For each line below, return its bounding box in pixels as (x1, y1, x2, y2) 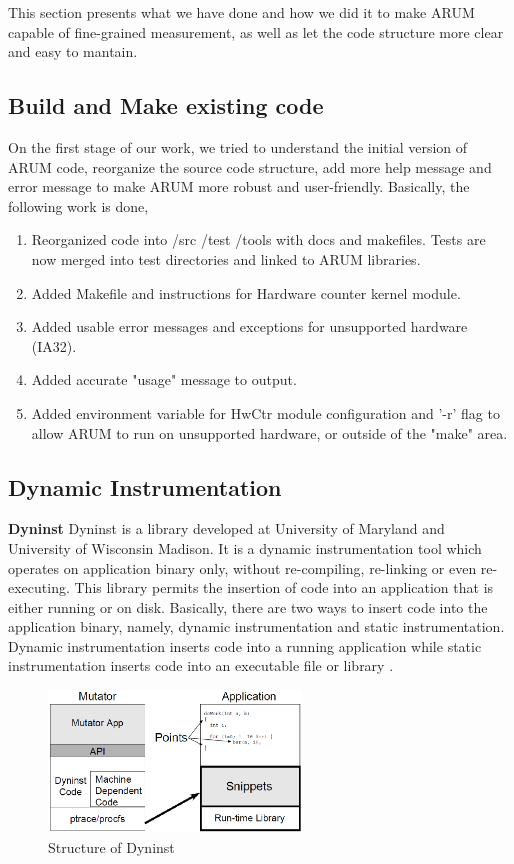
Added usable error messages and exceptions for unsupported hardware (31, 316, 468, 337)
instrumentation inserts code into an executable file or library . (8, 655, 394, 676)
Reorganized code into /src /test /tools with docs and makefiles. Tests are (31, 229, 486, 250)
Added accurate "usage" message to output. (31, 369, 297, 390)
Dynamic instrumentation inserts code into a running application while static (8, 635, 482, 656)
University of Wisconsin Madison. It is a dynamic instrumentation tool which (8, 537, 482, 558)
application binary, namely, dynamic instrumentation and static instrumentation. (8, 616, 505, 637)
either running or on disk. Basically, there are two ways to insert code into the (8, 596, 488, 617)
